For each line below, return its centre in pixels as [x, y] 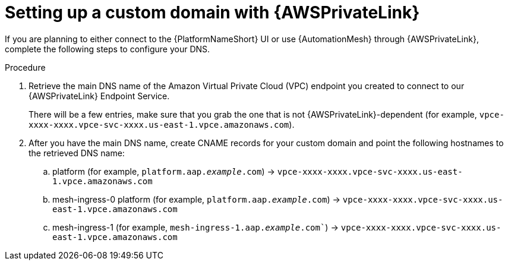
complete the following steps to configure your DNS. [108, 49]
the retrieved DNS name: [77, 153]
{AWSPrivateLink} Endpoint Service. [99, 96]
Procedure [25, 67]
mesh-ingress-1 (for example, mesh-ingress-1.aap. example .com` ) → [195, 227]
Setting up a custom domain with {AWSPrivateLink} [212, 12]
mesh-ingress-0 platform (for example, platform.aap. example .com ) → [196, 199]
